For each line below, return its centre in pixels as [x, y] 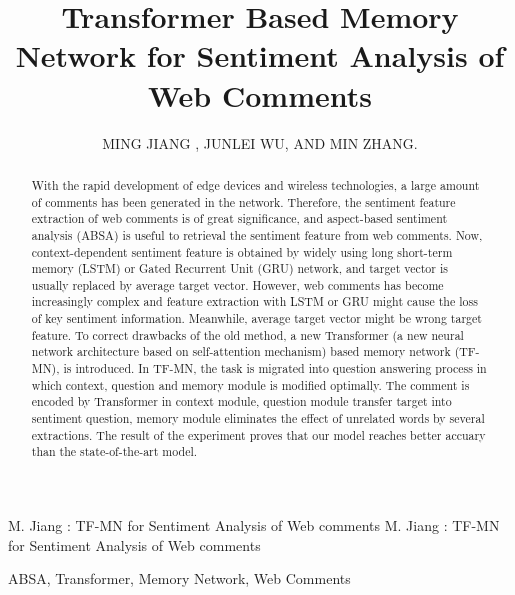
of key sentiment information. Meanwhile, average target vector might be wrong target [256, 318]
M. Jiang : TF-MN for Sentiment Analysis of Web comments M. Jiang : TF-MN [254, 525]
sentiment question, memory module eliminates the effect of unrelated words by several [258, 418]
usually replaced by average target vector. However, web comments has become [237, 284]
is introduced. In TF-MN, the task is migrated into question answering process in [275, 368]
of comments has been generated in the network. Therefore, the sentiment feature [243, 201]
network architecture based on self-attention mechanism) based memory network [241, 351]
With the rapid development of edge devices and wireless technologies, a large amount [255, 184]
